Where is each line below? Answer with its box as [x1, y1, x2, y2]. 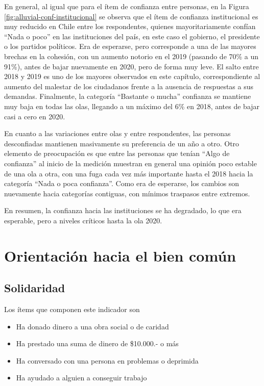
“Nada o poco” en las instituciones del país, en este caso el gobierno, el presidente [4, 31, 260, 41]
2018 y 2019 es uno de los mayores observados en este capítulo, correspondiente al [4, 71, 260, 82]
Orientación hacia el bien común [4, 245, 236, 266]
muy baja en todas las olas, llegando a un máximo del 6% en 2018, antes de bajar [4, 100, 260, 111]
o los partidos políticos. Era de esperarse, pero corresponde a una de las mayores [4, 41, 256, 52]
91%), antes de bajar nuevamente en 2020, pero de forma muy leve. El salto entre [4, 61, 259, 71]
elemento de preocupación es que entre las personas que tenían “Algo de [4, 148, 230, 159]
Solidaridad [4, 280, 65, 296]
